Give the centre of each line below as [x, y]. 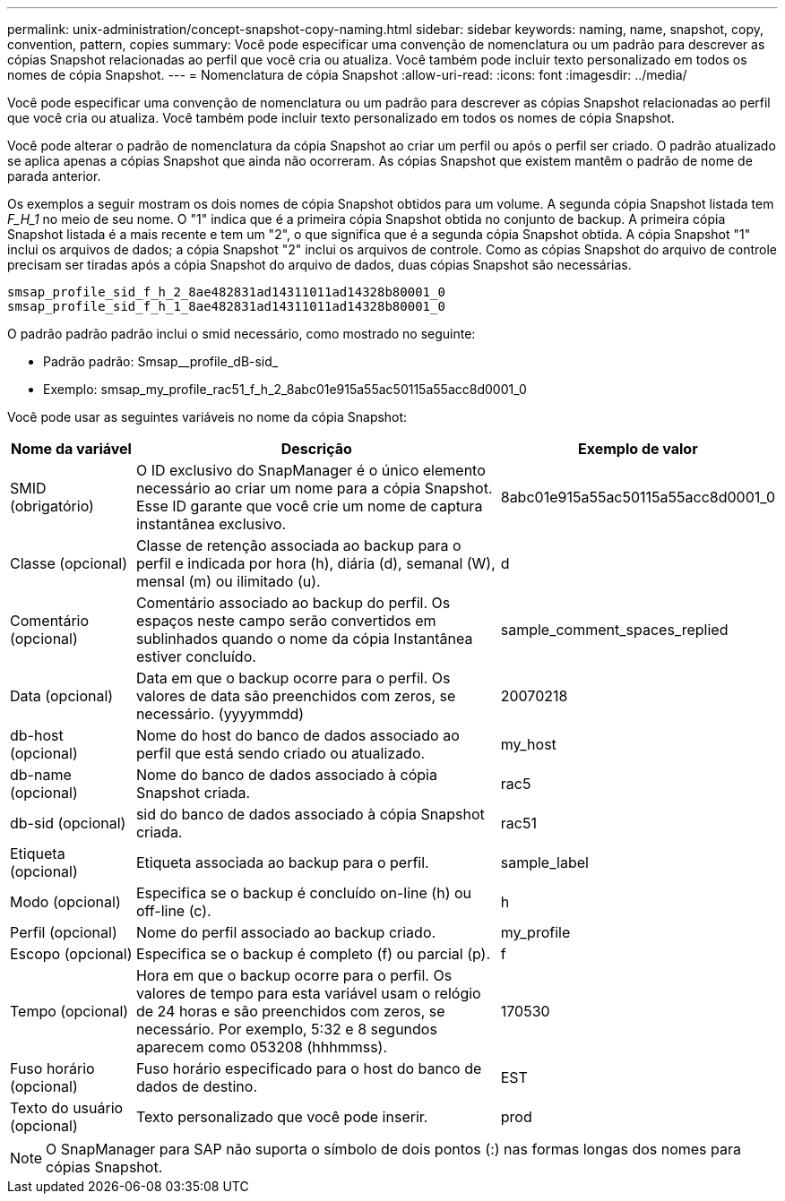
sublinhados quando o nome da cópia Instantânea [304, 639]
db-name [41, 775]
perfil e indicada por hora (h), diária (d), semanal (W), [315, 563]
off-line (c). [173, 911]
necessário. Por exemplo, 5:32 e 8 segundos [286, 1029]
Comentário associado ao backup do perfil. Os [293, 603]
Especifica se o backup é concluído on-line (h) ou [304, 893]
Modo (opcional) [65, 902]
